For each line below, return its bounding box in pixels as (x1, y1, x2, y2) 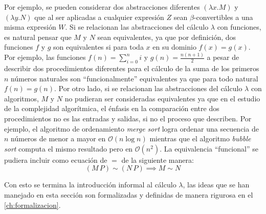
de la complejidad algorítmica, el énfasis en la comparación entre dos (4, 103, 219, 114)
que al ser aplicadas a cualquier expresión (34, 11, 164, 22)
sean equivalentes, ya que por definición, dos (97, 31, 236, 42)
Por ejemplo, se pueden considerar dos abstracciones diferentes (4, 2, 200, 12)
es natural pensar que (4, 31, 72, 42)
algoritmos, (4, 93, 39, 103)
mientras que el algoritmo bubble (149, 133, 251, 144)
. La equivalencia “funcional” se (160, 143, 258, 154)
